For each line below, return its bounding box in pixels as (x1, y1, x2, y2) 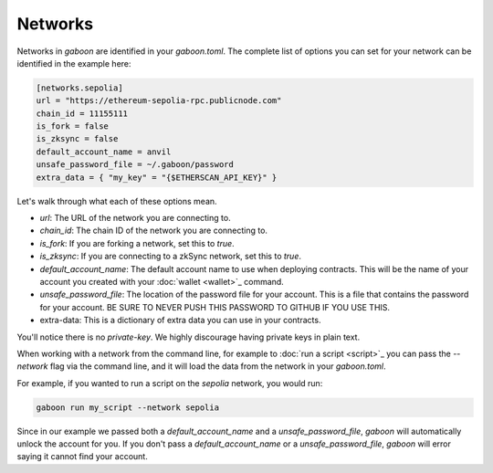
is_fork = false (36, 121, 110, 131)
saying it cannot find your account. (16, 451, 148, 462)
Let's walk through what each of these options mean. (16, 195, 218, 206)
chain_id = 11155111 (36, 108, 128, 119)
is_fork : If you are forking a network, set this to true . (39, 237, 235, 248)
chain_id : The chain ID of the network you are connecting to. (39, 225, 268, 236)
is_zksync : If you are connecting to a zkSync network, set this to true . (39, 251, 301, 262)
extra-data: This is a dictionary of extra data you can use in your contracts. (39, 315, 321, 326)
